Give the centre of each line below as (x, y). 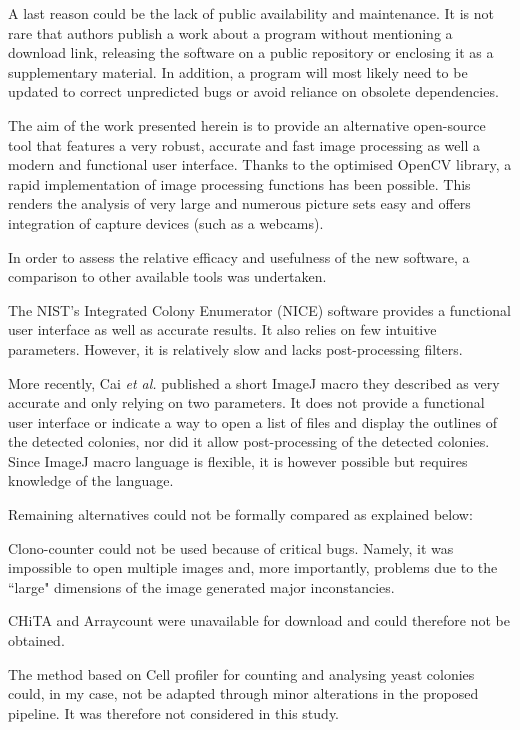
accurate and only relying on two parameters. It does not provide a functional (246, 402)
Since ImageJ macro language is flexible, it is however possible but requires (238, 460)
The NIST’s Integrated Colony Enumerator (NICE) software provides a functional (259, 309)
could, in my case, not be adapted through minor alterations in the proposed (243, 693)
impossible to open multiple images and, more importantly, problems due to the (253, 567)
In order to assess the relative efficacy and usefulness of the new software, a (239, 256)
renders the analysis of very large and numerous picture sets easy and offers (239, 203)
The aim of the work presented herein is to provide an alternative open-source (247, 124)
